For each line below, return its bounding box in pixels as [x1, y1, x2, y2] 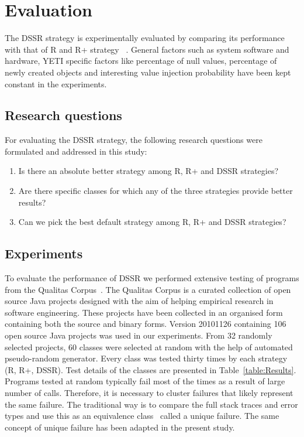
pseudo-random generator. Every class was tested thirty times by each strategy [5, 352, 288, 364]
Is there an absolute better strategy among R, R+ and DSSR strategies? [18, 165, 279, 177]
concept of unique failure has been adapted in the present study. [5, 421, 235, 433]
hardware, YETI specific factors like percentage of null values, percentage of [5, 54, 277, 67]
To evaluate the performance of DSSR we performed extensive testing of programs [5, 272, 299, 284]
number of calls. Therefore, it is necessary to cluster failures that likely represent [5, 387, 293, 398]
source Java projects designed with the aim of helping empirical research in [5, 295, 274, 307]
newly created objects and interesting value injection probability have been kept [5, 66, 291, 78]
